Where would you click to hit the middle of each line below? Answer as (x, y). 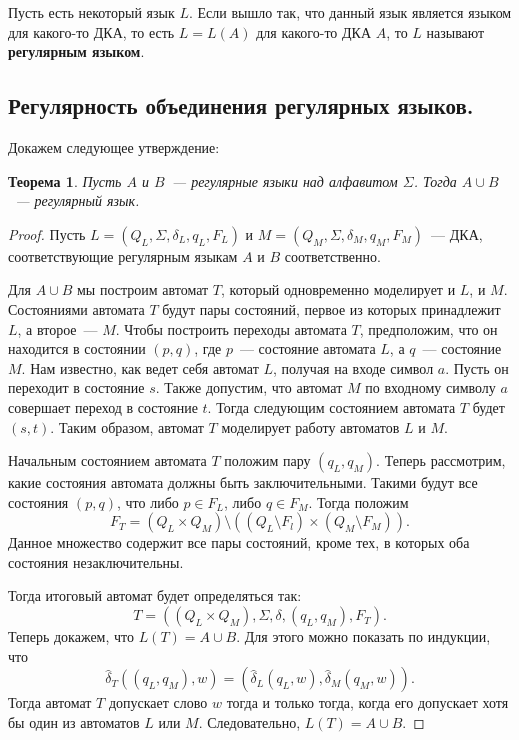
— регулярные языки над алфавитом (284, 180)
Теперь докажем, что (71, 636)
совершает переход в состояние (103, 406)
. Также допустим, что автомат (249, 387)
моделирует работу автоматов (310, 426)
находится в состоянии (77, 348)
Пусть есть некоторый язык (91, 12)
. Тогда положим (358, 501)
